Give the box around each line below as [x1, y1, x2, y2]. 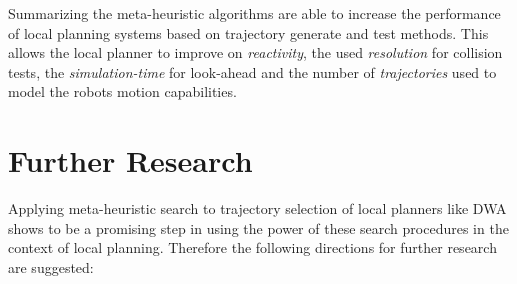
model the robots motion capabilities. [8, 81, 237, 102]
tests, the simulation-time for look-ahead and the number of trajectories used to [8, 61, 497, 82]
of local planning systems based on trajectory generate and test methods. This [8, 22, 489, 43]
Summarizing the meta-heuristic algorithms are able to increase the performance [8, 3, 501, 23]
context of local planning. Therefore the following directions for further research [8, 237, 497, 258]
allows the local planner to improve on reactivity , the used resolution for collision [8, 42, 503, 63]
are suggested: [8, 256, 94, 277]
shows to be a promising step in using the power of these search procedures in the [8, 217, 509, 238]
